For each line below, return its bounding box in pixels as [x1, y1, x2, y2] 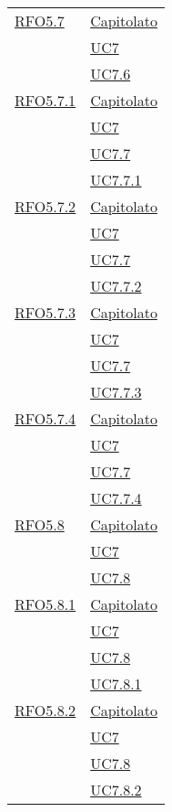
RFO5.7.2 [15, 196, 76, 217]
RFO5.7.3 [15, 302, 76, 323]
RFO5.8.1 [15, 593, 76, 614]
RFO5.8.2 [15, 700, 76, 721]
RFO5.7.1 [15, 90, 76, 111]
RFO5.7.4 [15, 408, 76, 429]
